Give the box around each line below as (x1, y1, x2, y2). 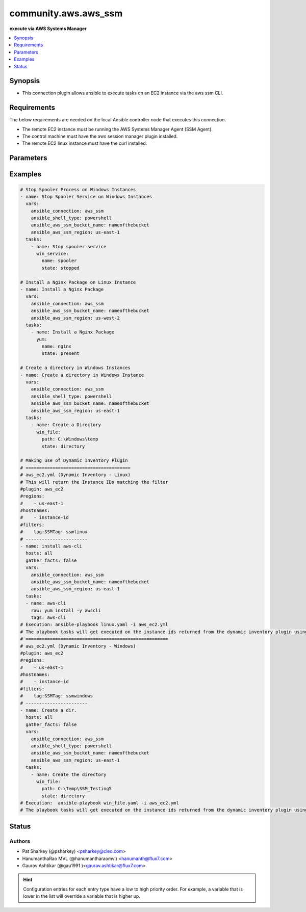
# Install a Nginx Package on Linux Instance (20, 279, 136, 285)
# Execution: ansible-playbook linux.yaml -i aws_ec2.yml (20, 622, 168, 628)
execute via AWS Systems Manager (9, 25, 87, 32)
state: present (41, 351, 80, 356)
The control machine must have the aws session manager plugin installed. (22, 133, 178, 140)
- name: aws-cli (25, 601, 66, 606)
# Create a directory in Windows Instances (20, 365, 131, 371)
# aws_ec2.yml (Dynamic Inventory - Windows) (20, 643, 136, 649)
